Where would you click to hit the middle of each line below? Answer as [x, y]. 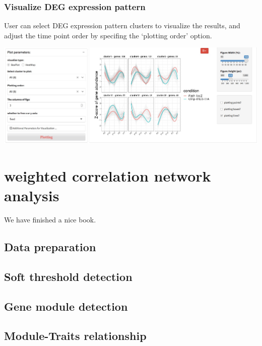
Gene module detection [66, 306]
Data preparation [50, 246]
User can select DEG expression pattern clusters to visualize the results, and [122, 25]
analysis [32, 195]
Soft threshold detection [68, 276]
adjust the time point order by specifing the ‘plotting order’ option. [108, 35]
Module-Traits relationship [75, 336]
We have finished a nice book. [50, 219]
